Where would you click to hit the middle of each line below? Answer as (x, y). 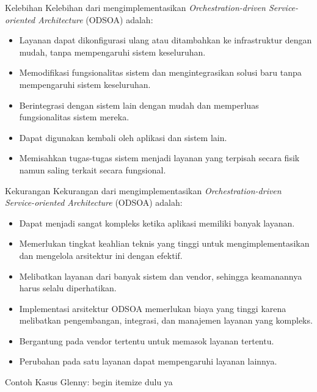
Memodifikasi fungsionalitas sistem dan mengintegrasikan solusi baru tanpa (160, 72)
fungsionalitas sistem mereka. (74, 117)
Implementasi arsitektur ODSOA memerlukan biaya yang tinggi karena (153, 308)
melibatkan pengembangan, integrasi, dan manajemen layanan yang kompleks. (166, 320)
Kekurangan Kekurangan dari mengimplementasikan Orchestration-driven (143, 190)
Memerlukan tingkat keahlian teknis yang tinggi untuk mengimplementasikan (164, 243)
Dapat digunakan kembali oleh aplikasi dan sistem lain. (123, 137)
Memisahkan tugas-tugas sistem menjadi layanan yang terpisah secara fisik (159, 158)
